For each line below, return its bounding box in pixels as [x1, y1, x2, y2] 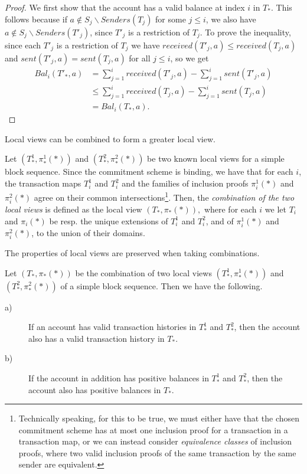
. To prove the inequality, [200, 25, 291, 38]
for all [129, 51, 151, 64]
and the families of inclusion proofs [122, 177, 249, 189]
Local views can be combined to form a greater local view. [5, 132, 215, 145]
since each [5, 38, 41, 51]
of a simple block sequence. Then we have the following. [60, 279, 263, 292]
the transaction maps [5, 177, 81, 189]
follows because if [5, 12, 67, 25]
